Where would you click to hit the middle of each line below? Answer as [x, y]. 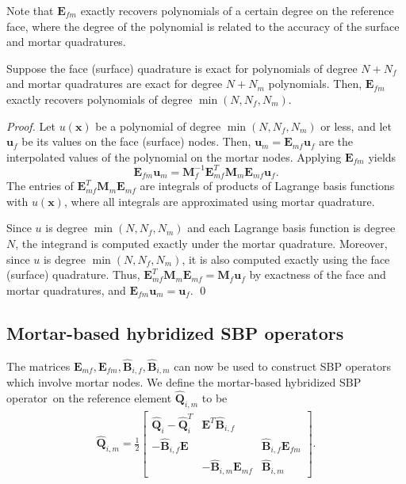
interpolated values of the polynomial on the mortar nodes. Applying [174, 156]
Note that [30, 10]
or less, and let [356, 126]
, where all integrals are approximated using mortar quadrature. [219, 201]
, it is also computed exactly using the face [286, 259]
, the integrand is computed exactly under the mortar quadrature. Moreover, [201, 244]
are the [336, 141]
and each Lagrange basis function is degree [291, 228]
